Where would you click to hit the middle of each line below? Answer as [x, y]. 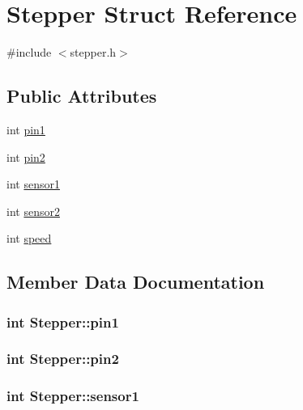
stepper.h [93, 52]
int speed [29, 238]
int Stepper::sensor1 [73, 396]
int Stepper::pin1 [63, 321]
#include [29, 52]
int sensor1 [33, 184]
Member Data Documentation [136, 282]
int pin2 [26, 156]
